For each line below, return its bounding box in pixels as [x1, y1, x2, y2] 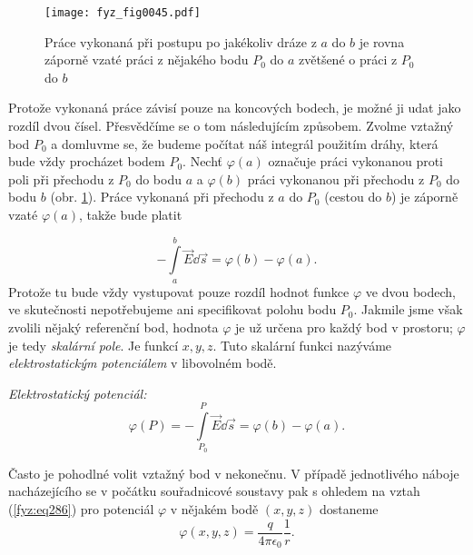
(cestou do [324, 187, 382, 206]
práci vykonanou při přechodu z [247, 169, 425, 188]
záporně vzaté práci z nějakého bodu [44, 50, 249, 69]
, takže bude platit [78, 205, 182, 223]
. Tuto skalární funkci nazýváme [212, 335, 392, 354]
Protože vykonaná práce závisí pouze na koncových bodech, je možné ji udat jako [8, 98, 461, 117]
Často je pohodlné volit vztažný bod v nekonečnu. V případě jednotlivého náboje [8, 463, 459, 482]
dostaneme [319, 500, 379, 519]
